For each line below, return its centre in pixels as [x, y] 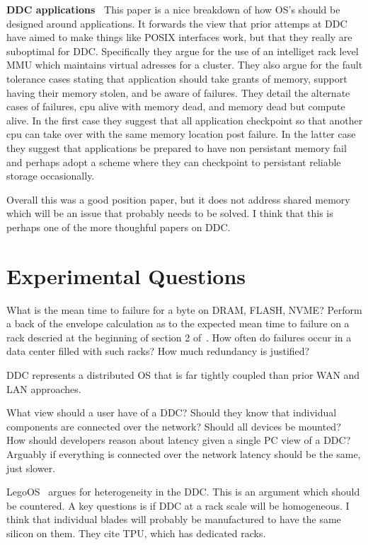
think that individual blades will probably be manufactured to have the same [174, 519]
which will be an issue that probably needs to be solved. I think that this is [170, 213]
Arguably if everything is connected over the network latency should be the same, [184, 453]
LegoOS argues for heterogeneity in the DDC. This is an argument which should [183, 492]
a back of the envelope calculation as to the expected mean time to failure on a [178, 323]
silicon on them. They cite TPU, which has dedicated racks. [136, 533]
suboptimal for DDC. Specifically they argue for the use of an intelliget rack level [183, 51]
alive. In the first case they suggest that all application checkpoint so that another [185, 120]
